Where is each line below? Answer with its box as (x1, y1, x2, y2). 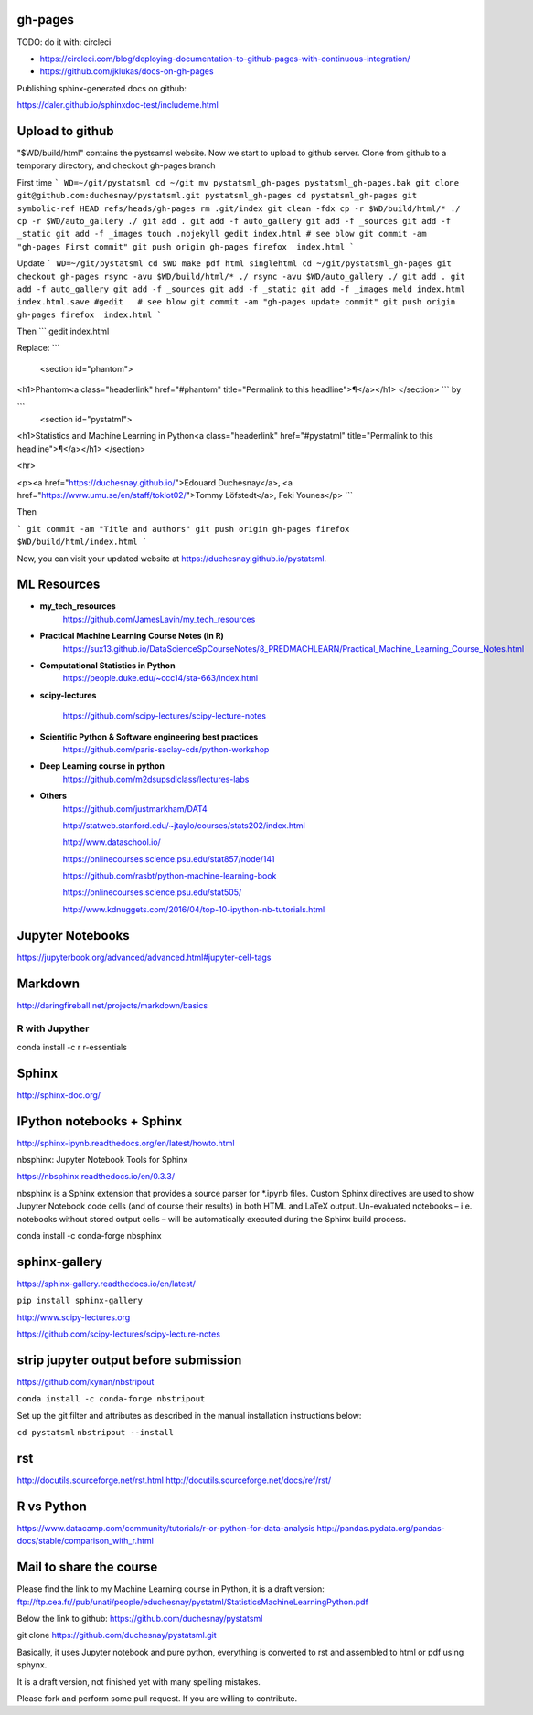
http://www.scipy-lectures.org (16, 1312, 131, 1323)
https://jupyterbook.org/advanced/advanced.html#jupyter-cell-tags (16, 952, 272, 963)
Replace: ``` (16, 343, 60, 354)
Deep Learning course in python (39, 761, 165, 772)
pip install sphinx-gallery (16, 1295, 144, 1306)
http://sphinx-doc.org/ (16, 1089, 101, 1101)
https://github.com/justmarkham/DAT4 (62, 803, 208, 814)
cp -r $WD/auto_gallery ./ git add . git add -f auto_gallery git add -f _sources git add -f (16, 216, 452, 226)
